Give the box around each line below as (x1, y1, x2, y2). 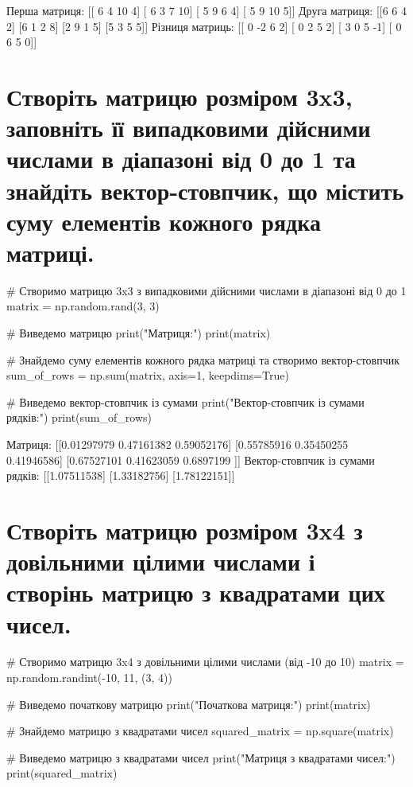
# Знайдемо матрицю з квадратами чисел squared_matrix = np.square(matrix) (6, 723, 394, 739)
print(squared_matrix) (6, 765, 118, 781)
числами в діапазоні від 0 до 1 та (6, 142, 356, 175)
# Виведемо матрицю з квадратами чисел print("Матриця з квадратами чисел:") (6, 749, 396, 766)
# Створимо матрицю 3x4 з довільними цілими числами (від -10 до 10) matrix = (6, 653, 404, 670)
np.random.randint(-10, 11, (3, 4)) (6, 669, 172, 686)
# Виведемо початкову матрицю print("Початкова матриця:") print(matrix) (6, 695, 371, 712)
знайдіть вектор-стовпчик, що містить (6, 173, 404, 206)
